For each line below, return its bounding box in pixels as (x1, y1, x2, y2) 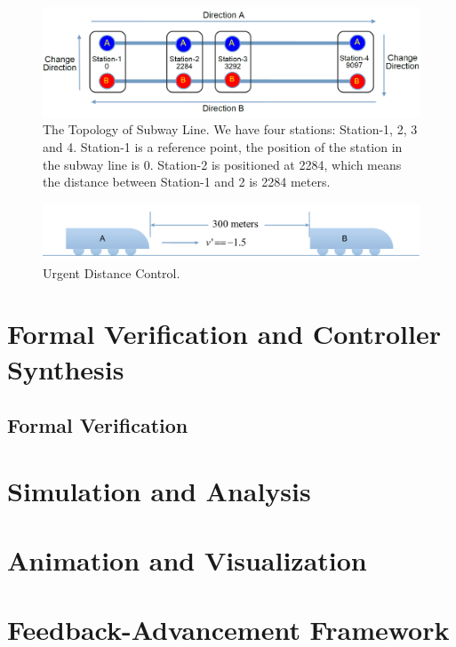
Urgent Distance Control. (43, 263, 180, 282)
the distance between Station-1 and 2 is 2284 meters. (43, 172, 331, 191)
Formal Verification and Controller (7, 316, 442, 352)
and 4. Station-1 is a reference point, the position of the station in (43, 137, 403, 156)
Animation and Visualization (7, 542, 367, 579)
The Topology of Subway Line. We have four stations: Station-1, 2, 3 (43, 120, 418, 139)
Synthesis (7, 350, 124, 387)
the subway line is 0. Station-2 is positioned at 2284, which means (43, 155, 402, 173)
